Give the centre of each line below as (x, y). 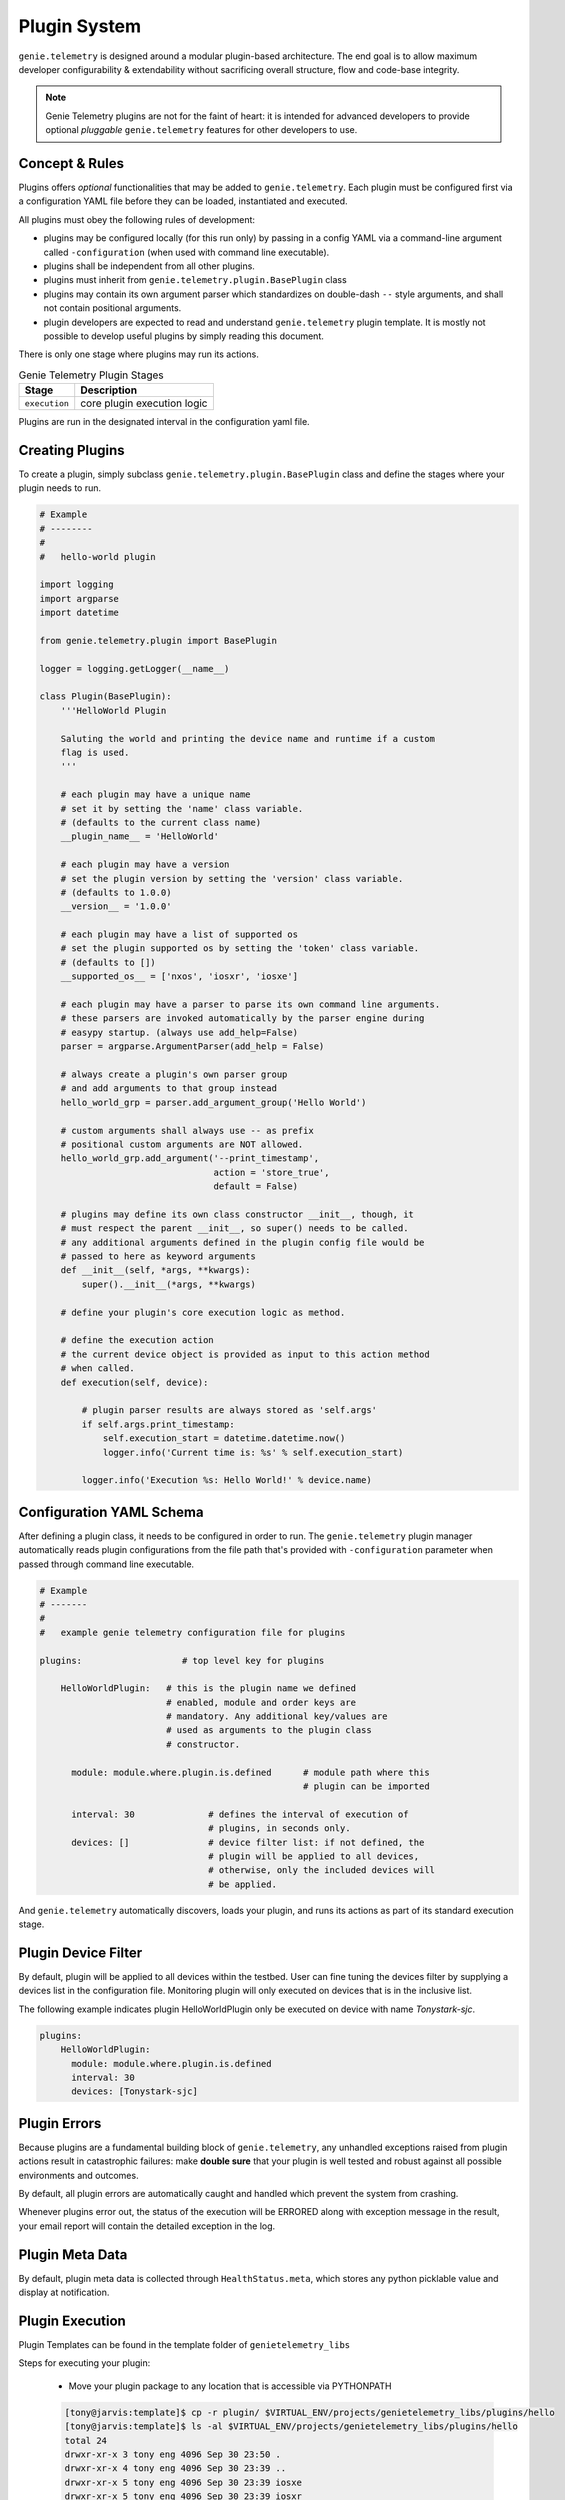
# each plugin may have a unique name (155, 794)
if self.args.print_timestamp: (158, 1424)
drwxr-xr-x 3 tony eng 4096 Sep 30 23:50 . (173, 2454)
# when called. (97, 1368)
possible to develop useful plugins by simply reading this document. (183, 336)
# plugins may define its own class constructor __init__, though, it (237, 1214)
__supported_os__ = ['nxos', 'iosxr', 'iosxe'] (179, 976)
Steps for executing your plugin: (84, 2363)
